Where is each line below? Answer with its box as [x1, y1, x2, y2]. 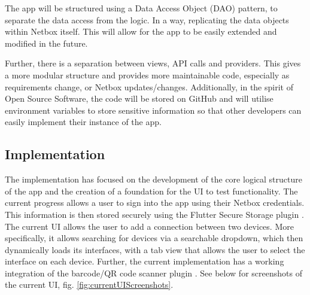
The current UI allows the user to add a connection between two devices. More [5, 220, 294, 232]
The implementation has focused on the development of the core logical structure [5, 173, 302, 185]
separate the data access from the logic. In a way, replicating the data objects [5, 13, 289, 26]
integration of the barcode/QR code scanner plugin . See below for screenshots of [5, 266, 302, 279]
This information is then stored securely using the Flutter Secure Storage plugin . [5, 208, 304, 220]
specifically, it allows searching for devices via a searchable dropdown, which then [5, 232, 303, 244]
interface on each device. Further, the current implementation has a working [5, 255, 284, 267]
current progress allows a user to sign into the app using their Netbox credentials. [5, 196, 305, 209]
